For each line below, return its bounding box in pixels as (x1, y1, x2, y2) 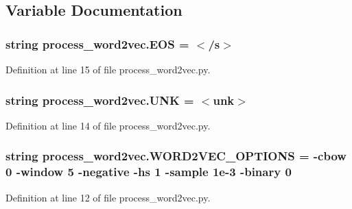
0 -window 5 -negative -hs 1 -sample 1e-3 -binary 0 (5, 163, 292, 180)
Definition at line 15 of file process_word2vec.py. (5, 62, 211, 76)
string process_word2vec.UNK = (5, 91, 194, 108)
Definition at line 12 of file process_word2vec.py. (5, 190, 211, 204)
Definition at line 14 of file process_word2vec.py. (5, 118, 211, 132)
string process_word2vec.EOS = (5, 35, 189, 52)
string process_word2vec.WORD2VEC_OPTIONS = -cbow (5, 147, 347, 164)
